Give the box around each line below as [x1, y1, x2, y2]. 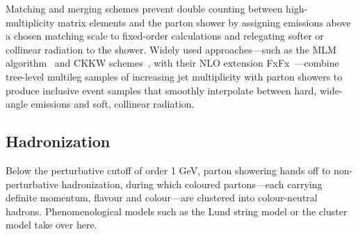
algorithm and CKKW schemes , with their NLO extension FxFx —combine [6, 56, 339, 70]
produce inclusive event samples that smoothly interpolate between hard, [6, 83, 317, 97]
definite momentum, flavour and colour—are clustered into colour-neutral [6, 190, 318, 205]
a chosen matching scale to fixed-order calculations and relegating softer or [6, 28, 324, 43]
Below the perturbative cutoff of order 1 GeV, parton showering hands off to [6, 162, 331, 177]
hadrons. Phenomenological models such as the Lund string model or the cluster [6, 203, 348, 218]
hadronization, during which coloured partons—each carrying [61, 176, 323, 191]
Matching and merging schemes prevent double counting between [6, 1, 283, 15]
